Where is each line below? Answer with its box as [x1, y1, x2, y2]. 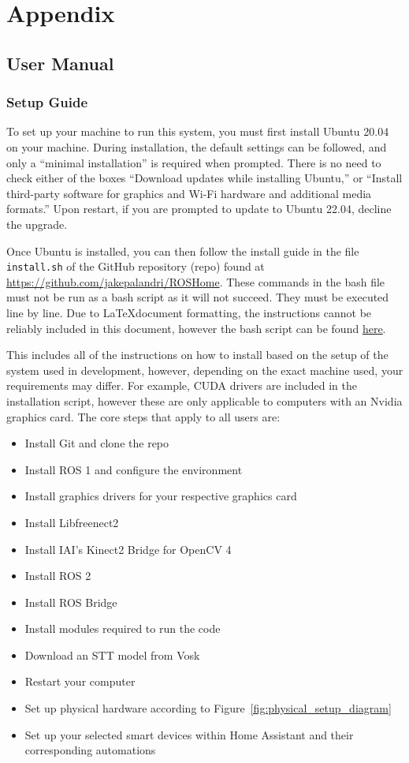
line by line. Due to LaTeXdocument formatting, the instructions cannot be [6, 304, 372, 320]
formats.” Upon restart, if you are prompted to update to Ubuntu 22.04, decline [6, 200, 392, 217]
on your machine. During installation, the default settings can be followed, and [6, 138, 387, 155]
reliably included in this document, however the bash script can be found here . [6, 320, 386, 336]
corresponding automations [24, 742, 156, 758]
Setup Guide [6, 92, 88, 112]
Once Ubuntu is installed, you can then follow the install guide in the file [6, 242, 359, 259]
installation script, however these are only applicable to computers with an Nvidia [6, 392, 403, 409]
